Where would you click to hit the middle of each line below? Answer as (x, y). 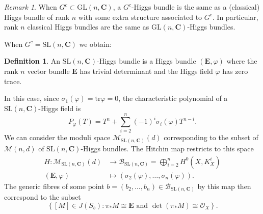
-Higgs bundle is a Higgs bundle (147, 61)
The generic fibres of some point (54, 186)
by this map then (224, 186)
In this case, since (32, 98)
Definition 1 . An (32, 61)
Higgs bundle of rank (37, 17)
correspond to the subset (43, 197)
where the (242, 61)
